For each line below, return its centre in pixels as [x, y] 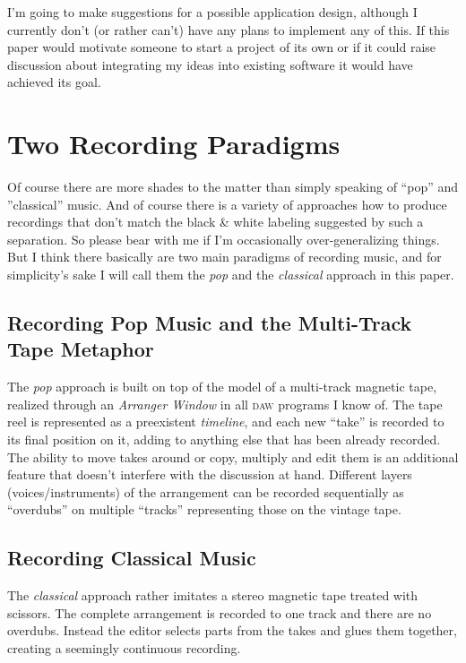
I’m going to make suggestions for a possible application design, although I [212, 12]
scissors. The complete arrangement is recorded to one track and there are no [220, 612]
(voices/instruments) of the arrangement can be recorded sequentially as [206, 491]
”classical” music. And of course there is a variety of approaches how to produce [227, 204]
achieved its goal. [54, 82]
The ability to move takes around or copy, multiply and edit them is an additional [233, 456]
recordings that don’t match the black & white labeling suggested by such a [216, 222]
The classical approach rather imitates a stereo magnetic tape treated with [213, 595]
